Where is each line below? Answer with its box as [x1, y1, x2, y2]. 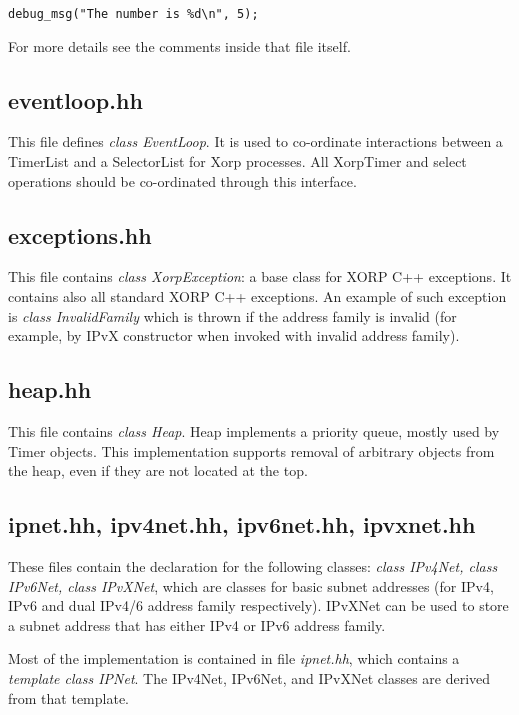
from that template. [8, 687, 129, 708]
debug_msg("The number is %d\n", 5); [8, 7, 259, 21]
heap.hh [8, 374, 92, 405]
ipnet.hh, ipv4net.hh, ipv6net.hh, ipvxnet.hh [8, 509, 476, 540]
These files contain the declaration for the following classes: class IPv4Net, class [8, 556, 498, 576]
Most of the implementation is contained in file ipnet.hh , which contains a [8, 648, 460, 669]
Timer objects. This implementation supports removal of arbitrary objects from [8, 440, 495, 461]
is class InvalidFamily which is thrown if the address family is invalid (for [8, 305, 457, 326]
